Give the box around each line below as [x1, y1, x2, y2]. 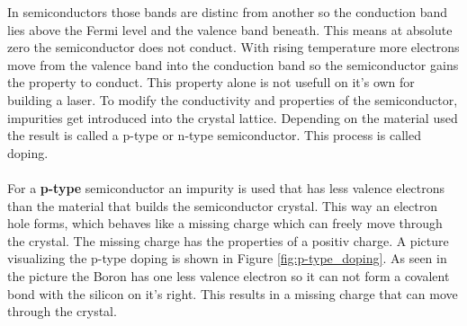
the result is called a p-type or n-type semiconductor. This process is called [7, 126, 421, 145]
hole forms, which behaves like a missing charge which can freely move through [7, 214, 443, 233]
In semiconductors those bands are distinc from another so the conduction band [7, 3, 448, 21]
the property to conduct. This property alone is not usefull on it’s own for [7, 73, 415, 92]
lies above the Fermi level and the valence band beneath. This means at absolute [7, 20, 453, 39]
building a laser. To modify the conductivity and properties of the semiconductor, [7, 90, 458, 109]
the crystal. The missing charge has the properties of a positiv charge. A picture [7, 231, 449, 250]
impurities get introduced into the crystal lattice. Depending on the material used [7, 108, 458, 127]
